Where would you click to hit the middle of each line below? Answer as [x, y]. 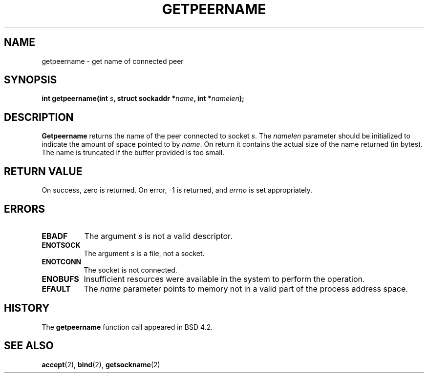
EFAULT [56, 288]
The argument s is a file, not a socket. [144, 253]
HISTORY [27, 308]
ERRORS [25, 209]
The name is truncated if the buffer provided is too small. [133, 153]
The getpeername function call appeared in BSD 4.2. [127, 327]
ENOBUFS [60, 279]
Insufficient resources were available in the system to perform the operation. [224, 279]
